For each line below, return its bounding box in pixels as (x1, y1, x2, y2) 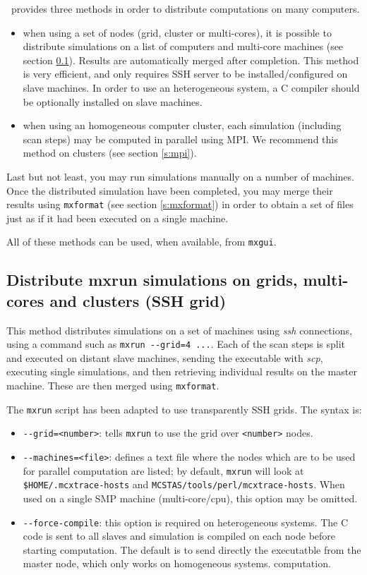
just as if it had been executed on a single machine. (6, 210, 229, 225)
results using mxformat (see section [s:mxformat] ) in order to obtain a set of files (6, 197, 354, 212)
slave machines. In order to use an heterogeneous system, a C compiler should (23, 80, 360, 95)
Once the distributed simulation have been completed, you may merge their (6, 183, 333, 198)
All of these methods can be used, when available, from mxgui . (6, 234, 277, 249)
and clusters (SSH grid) (49, 289, 227, 311)
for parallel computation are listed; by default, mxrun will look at (23, 463, 304, 478)
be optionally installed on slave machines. (23, 94, 203, 109)
